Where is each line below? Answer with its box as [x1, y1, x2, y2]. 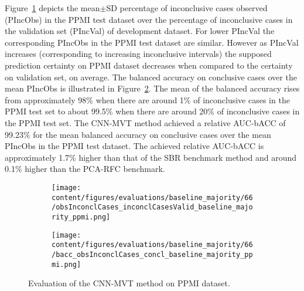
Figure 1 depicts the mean [5, 2, 100, 13]
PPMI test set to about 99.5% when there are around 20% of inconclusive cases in [5, 105, 300, 117]
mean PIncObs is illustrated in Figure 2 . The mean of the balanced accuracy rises [5, 82, 300, 94]
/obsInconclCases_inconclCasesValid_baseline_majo [52, 203, 253, 212]
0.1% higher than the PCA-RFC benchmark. [5, 163, 165, 175]
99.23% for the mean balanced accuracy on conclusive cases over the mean [5, 128, 271, 140]
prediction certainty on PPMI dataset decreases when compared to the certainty [5, 59, 293, 71]
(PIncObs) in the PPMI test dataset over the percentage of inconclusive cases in [5, 13, 293, 25]
